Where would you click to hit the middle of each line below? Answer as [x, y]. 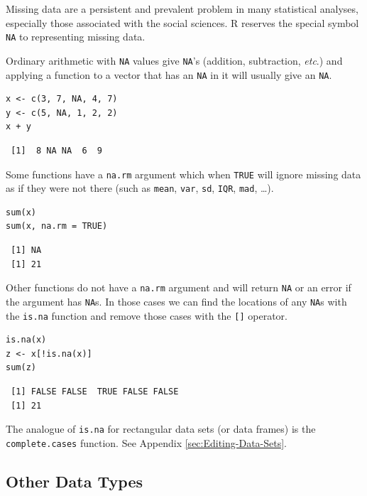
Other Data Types [75, 481]
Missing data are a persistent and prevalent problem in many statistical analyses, [182, 9]
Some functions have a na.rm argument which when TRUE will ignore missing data [183, 174]
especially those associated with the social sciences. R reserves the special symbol [182, 22]
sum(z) [21, 368]
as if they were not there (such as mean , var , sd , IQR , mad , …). [140, 188]
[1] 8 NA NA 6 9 [57, 150]
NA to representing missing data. [76, 37]
